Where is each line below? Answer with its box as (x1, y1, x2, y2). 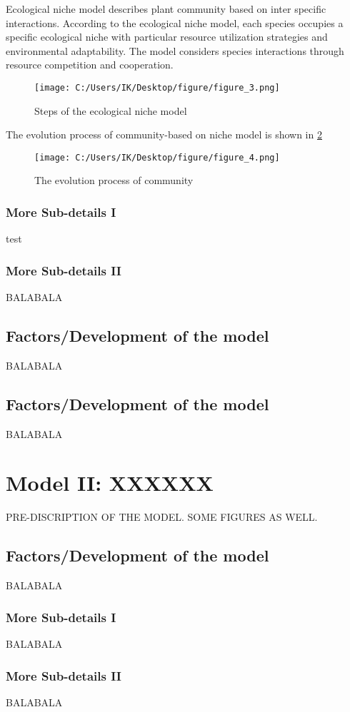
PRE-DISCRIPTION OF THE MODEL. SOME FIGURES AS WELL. (6, 509, 318, 524)
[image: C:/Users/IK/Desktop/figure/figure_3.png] (34, 82, 280, 93)
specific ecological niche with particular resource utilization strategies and (6, 29, 328, 44)
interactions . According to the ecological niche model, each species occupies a (6, 15, 344, 30)
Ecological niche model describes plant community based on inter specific (6, 1, 326, 16)
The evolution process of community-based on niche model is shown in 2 (6, 127, 322, 142)
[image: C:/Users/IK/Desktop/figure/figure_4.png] (34, 152, 280, 163)
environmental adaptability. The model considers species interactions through (6, 43, 344, 58)
